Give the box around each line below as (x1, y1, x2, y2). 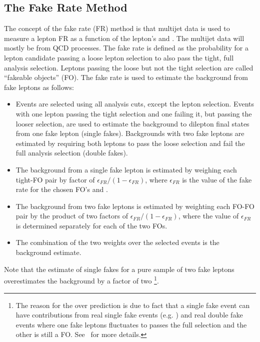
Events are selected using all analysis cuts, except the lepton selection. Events (15, 98, 254, 109)
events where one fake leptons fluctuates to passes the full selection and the (15, 319, 247, 329)
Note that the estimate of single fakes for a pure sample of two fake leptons (4, 263, 234, 274)
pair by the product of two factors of (15, 210, 128, 221)
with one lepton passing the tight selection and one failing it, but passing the (15, 108, 252, 118)
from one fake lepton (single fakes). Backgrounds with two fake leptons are (15, 128, 244, 138)
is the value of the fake (182, 174, 252, 184)
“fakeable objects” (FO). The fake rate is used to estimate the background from (4, 72, 248, 82)
